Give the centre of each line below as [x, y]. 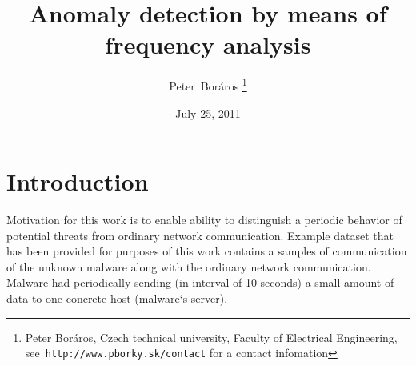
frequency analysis [208, 44]
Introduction [78, 181]
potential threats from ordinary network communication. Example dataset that [200, 235]
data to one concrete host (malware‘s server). [117, 298]
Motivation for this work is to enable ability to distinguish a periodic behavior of [204, 220]
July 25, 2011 [208, 113]
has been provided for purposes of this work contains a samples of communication [207, 251]
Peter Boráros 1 [208, 84]
